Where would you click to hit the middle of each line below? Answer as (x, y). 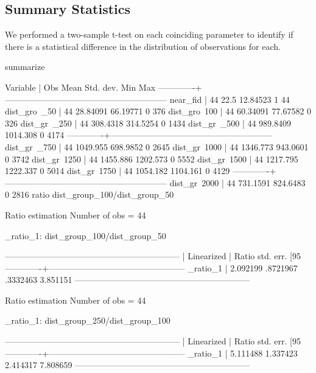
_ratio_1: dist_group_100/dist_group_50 (86, 235)
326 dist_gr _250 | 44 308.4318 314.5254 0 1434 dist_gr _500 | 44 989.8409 (148, 123)
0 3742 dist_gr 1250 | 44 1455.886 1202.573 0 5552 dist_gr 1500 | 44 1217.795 (152, 159)
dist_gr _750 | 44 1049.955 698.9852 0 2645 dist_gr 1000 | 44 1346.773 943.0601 (157, 146)
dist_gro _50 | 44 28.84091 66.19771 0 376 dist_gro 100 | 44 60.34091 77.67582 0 (158, 111)
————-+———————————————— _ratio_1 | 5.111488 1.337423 (151, 353)
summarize (25, 67)
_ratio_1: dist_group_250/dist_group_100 (88, 320)
